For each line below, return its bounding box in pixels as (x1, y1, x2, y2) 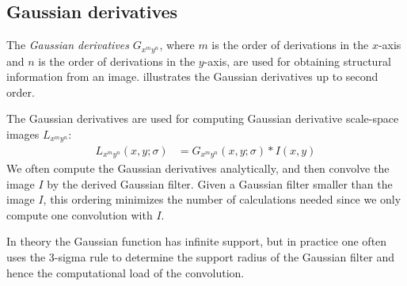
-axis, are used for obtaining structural (203, 52, 391, 69)
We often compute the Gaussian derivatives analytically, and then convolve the (6, 159, 390, 176)
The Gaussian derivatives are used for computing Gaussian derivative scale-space (6, 110, 399, 127)
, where (159, 36, 195, 53)
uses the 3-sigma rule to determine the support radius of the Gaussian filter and (6, 248, 395, 265)
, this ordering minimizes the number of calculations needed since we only (43, 191, 401, 208)
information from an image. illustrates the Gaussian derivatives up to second (6, 68, 378, 85)
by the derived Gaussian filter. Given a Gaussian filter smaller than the (47, 175, 393, 192)
